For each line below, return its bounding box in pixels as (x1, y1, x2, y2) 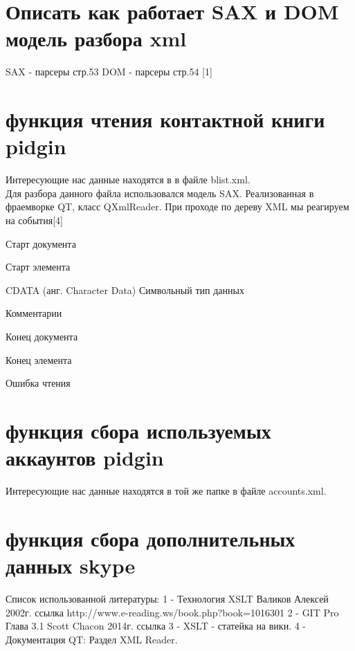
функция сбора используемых (6, 416, 271, 444)
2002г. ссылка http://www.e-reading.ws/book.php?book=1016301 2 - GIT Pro (6, 605, 339, 619)
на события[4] (6, 213, 63, 227)
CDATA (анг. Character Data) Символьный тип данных (6, 282, 244, 297)
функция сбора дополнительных (6, 524, 295, 552)
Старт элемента (6, 259, 71, 274)
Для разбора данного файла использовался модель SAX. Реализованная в (6, 185, 314, 200)
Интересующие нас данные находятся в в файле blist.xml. (6, 172, 251, 187)
